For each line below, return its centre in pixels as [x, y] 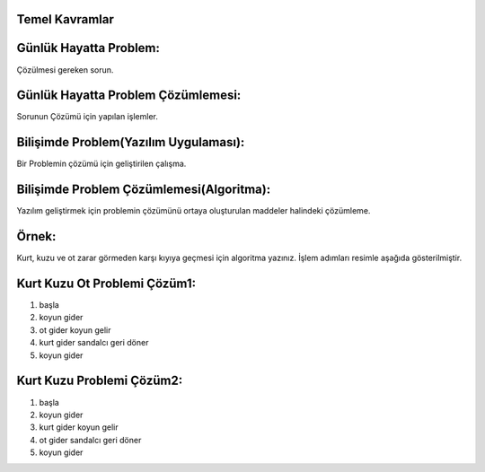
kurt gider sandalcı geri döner [94, 343]
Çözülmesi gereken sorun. [65, 70]
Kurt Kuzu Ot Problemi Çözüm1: [106, 283]
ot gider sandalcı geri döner [90, 440]
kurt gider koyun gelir [79, 427]
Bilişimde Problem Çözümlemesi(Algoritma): [144, 190]
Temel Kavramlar [65, 19]
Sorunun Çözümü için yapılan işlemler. [88, 117]
